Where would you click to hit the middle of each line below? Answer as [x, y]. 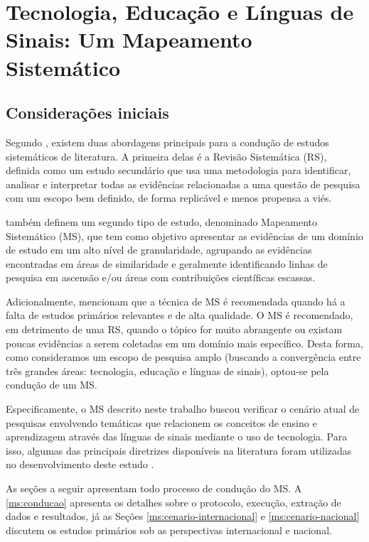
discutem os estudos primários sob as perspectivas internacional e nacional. [169, 530]
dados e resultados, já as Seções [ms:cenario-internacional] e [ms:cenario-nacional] [183, 516]
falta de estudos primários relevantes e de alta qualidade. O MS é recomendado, [180, 315]
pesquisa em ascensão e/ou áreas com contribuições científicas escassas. [161, 277]
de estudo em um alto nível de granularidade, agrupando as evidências [159, 250]
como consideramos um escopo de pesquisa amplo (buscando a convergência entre [183, 357]
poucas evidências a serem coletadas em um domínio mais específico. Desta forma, [184, 343]
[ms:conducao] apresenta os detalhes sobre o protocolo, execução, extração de [173, 502]
